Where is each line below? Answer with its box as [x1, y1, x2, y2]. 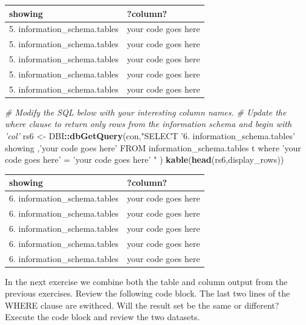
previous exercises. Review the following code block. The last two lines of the [5, 287, 290, 300]
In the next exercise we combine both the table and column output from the [5, 275, 288, 287]
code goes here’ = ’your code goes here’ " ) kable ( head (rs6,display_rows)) [5, 153, 284, 166]
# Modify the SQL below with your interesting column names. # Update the [5, 105, 287, 118]
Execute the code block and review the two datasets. [5, 310, 200, 323]
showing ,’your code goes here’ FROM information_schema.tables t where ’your [5, 141, 301, 154]
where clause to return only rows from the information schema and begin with [5, 117, 292, 130]
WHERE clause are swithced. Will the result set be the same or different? [5, 298, 279, 311]
